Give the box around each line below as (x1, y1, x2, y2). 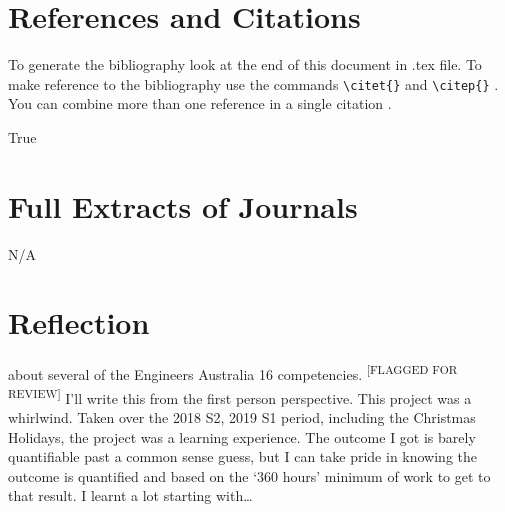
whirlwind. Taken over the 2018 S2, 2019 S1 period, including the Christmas (8, 406, 476, 427)
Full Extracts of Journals (8, 185, 358, 226)
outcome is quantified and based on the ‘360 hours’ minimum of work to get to (8, 465, 491, 486)
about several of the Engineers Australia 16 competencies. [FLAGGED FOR (8, 361, 458, 385)
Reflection (8, 302, 150, 343)
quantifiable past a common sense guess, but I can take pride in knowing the (8, 446, 478, 467)
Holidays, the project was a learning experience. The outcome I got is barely (8, 426, 476, 447)
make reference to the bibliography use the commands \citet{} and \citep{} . (8, 73, 499, 94)
